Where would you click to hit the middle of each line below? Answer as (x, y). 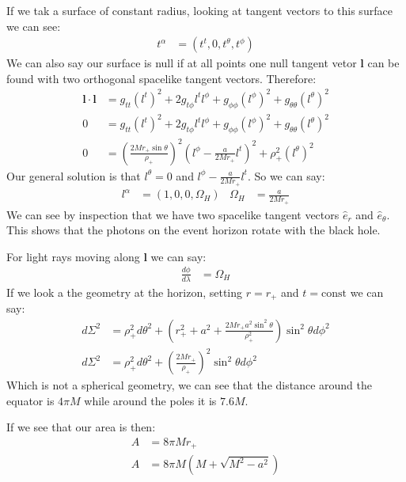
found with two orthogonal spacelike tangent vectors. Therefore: (161, 78)
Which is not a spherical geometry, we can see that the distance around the (189, 385)
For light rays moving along (73, 256)
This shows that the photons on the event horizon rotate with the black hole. (194, 230)
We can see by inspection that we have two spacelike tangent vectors (173, 214)
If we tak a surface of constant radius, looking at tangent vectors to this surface (199, 10)
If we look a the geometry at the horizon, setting (125, 292)
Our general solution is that (74, 175)
